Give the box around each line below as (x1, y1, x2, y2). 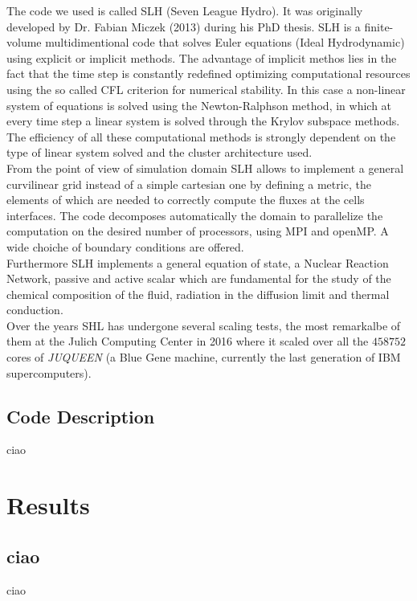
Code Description (6, 403, 155, 428)
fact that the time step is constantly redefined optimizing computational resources (6, 65, 411, 82)
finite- (364, 18, 394, 35)
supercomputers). (6, 364, 92, 381)
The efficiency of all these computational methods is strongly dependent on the (6, 128, 396, 145)
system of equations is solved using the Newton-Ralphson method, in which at (6, 96, 392, 113)
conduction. (6, 301, 63, 318)
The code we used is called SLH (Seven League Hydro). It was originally (6, 2, 363, 18)
